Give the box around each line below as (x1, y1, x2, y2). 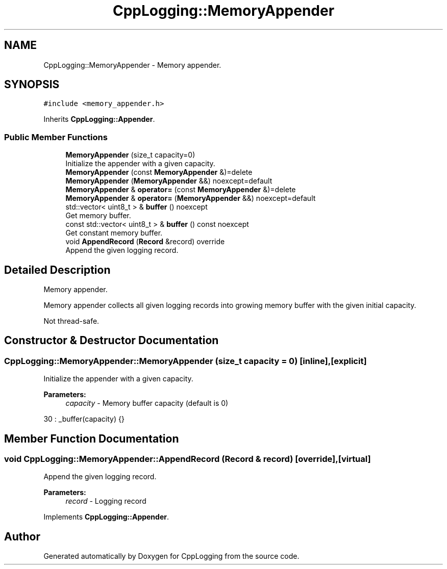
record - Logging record (65, 497, 146, 506)
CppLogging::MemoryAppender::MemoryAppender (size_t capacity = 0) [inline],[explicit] (4, 355, 367, 366)
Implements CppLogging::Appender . (43, 512, 169, 522)
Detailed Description (4, 263, 111, 276)
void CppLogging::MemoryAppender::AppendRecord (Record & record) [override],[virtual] (4, 454, 371, 464)
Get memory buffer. (65, 211, 131, 220)
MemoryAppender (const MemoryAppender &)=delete (65, 168, 253, 177)
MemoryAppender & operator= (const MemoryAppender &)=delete (65, 185, 296, 194)
